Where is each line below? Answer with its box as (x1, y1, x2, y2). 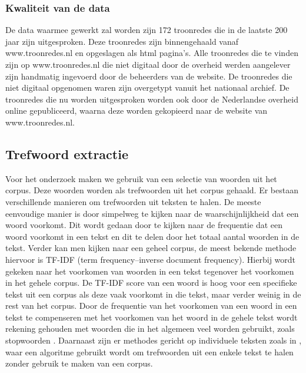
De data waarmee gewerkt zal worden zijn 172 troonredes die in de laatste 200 (5, 24, 288, 36)
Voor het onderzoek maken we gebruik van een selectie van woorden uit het (5, 172, 277, 184)
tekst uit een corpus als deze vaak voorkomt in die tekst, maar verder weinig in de (5, 288, 301, 300)
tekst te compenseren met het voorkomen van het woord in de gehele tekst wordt (5, 311, 298, 323)
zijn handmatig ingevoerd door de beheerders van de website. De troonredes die (5, 70, 292, 82)
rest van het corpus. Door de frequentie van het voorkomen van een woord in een (5, 299, 297, 312)
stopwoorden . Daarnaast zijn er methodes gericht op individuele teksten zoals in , (5, 334, 302, 346)
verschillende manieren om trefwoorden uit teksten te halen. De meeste (5, 195, 261, 207)
